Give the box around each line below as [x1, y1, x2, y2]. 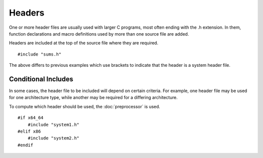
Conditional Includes [9, 75, 74, 83]
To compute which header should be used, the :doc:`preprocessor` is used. [9, 103, 160, 109]
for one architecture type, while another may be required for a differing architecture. [9, 95, 178, 100]
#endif [18, 142, 34, 148]
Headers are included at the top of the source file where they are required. [9, 40, 158, 46]
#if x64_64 [18, 115, 44, 120]
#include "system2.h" [27, 136, 80, 141]
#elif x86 [18, 128, 41, 134]
